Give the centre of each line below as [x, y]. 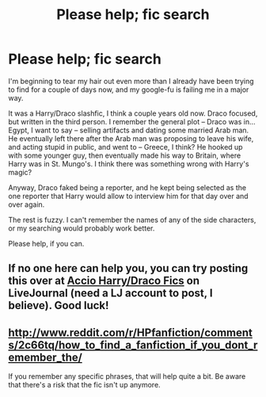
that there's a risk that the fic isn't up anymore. [84, 385]
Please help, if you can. [46, 243]
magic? [20, 172]
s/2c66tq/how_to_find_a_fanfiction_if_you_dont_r [133, 345]
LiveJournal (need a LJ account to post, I [110, 294]
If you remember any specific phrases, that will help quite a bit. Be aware [127, 376]
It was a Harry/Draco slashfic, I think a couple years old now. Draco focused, [133, 113]
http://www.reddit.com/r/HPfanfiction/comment [131, 332]
